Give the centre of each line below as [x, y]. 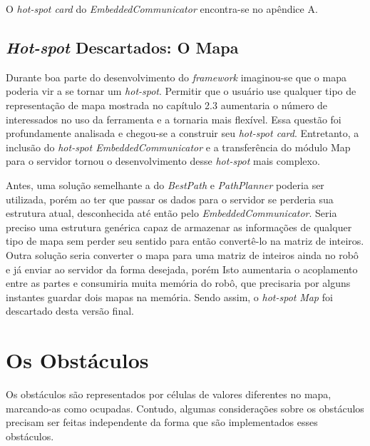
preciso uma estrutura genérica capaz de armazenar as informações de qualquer [179, 227]
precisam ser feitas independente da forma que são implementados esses [162, 422]
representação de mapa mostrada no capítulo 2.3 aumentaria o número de [167, 105]
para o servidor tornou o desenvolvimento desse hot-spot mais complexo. [163, 161]
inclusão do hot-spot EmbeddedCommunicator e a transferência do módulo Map [178, 147]
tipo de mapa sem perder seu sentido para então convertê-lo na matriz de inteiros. [185, 241]
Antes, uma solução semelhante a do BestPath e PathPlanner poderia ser [165, 184]
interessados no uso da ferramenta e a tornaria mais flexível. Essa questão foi [174, 119]
